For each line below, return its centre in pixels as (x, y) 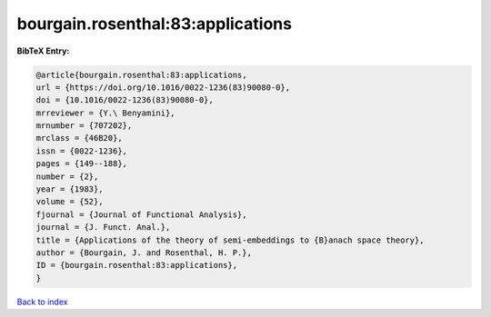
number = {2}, (67, 176)
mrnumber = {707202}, (84, 126)
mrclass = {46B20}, (79, 138)
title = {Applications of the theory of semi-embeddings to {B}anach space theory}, (230, 240)
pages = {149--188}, (81, 164)
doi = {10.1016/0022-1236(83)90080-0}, (125, 100)
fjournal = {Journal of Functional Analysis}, (141, 214)
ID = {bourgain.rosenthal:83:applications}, (137, 265)
